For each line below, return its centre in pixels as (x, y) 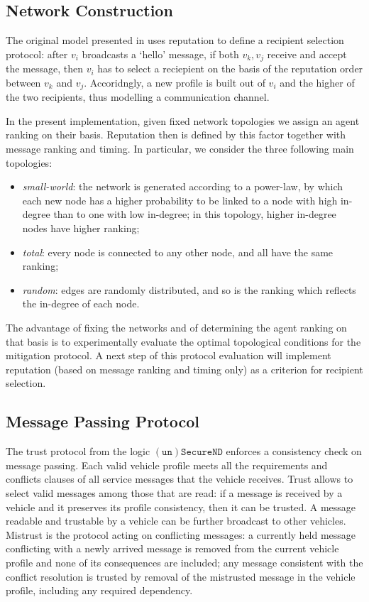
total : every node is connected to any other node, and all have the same (178, 252)
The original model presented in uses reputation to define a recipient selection (175, 40)
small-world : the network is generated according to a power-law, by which (183, 186)
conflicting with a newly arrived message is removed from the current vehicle (172, 548)
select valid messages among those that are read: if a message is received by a (174, 492)
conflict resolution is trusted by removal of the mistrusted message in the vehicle (181, 576)
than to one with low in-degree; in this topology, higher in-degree (195, 214)
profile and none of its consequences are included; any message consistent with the (184, 562)
